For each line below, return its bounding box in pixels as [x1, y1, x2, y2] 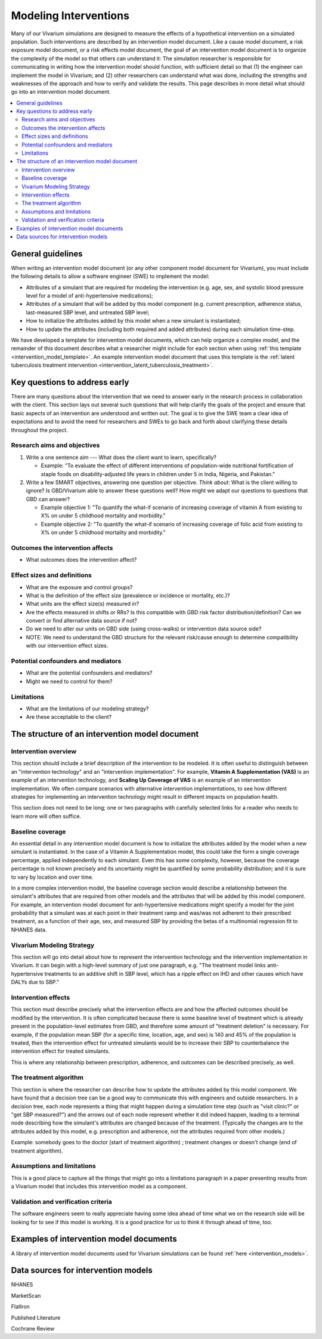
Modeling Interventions [11, 9, 129, 22]
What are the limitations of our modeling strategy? [26, 705, 149, 712]
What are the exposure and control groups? [26, 583, 133, 591]
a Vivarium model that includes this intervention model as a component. [11, 1183, 187, 1190]
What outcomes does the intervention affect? [26, 556, 137, 563]
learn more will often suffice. [11, 813, 82, 820]
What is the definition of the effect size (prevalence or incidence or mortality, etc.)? [26, 592, 230, 599]
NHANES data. [11, 926, 47, 933]
